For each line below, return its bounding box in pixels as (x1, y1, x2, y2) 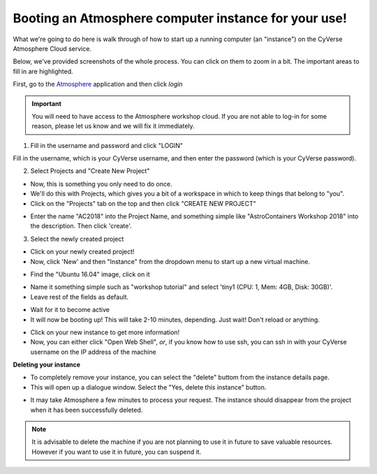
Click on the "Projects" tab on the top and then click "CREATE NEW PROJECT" (30, 199, 256, 207)
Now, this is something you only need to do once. (30, 179, 172, 188)
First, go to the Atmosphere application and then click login (13, 80, 183, 89)
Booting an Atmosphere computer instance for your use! (13, 10, 347, 26)
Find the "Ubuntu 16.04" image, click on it (30, 269, 150, 279)
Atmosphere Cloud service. (13, 44, 92, 52)
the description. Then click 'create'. (30, 222, 132, 230)
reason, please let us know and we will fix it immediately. (31, 122, 195, 131)
